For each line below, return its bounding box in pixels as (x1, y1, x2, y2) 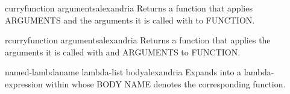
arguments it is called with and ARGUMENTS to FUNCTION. (5, 45, 241, 58)
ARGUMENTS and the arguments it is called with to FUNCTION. (5, 13, 255, 26)
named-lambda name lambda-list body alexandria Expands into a (5, 66, 242, 78)
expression (5, 77, 43, 90)
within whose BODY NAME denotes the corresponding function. (45, 77, 286, 90)
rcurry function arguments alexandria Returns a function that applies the (5, 34, 271, 46)
